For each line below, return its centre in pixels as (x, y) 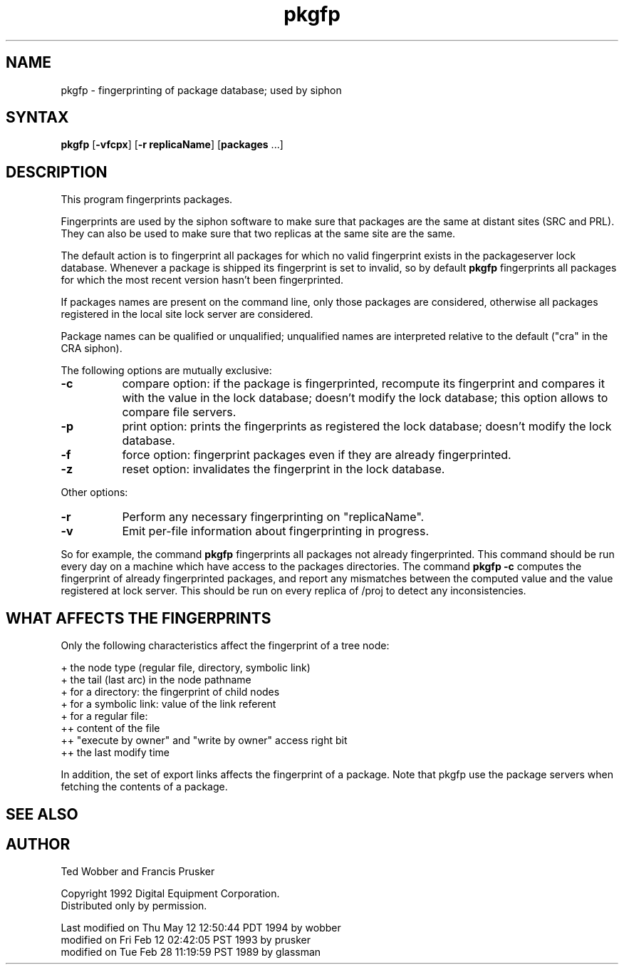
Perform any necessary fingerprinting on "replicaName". (273, 517)
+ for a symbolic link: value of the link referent (168, 704)
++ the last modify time (115, 753)
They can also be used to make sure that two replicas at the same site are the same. (258, 234)
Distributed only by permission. (134, 906)
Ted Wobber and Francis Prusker (138, 872)
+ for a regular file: (104, 716)
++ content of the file (110, 728)
